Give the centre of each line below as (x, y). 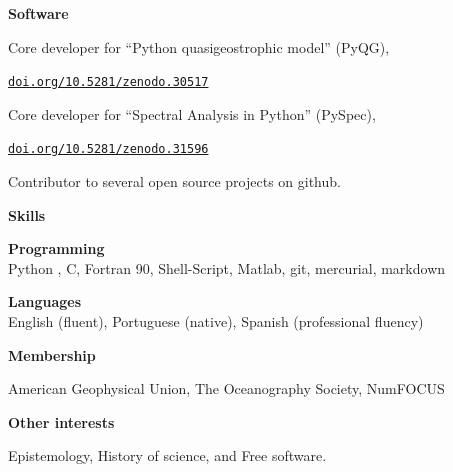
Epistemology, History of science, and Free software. (167, 455)
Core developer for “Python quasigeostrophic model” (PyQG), (199, 46)
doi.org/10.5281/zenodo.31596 (108, 149)
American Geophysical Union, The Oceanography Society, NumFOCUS (226, 388)
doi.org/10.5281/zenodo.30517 (108, 82)
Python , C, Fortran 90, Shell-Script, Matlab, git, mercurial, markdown (227, 267)
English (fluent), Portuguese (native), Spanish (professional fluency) (216, 321)
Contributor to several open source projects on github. (174, 181)
